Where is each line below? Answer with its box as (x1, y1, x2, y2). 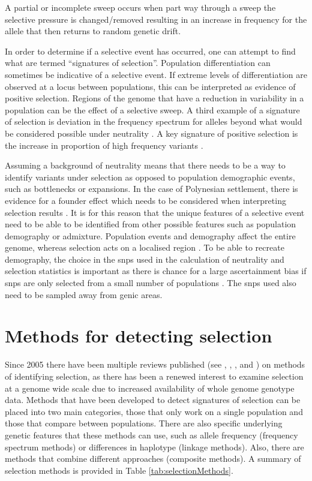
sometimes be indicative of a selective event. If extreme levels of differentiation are (5, 68, 307, 80)
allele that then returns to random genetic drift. (5, 25, 181, 37)
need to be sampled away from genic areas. (5, 288, 163, 300)
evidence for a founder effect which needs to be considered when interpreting (5, 194, 286, 206)
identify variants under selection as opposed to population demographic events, (5, 170, 295, 183)
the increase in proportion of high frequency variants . (5, 139, 203, 151)
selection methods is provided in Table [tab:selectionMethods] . (5, 464, 233, 476)
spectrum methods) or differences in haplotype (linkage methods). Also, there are (5, 440, 304, 453)
